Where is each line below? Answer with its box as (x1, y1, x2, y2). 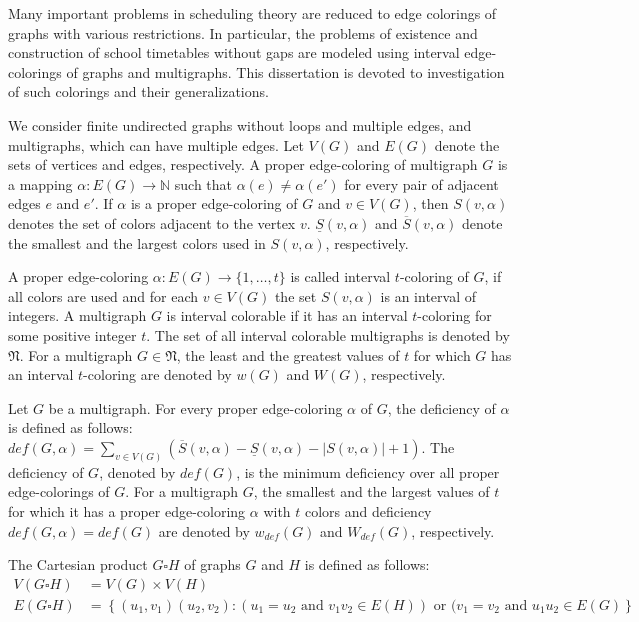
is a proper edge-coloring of (130, 193, 298, 214)
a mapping (8, 173, 73, 194)
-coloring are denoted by (83, 364, 232, 385)
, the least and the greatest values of (176, 344, 400, 365)
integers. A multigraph (8, 305, 147, 326)
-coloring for (417, 305, 492, 326)
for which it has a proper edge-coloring (8, 500, 246, 521)
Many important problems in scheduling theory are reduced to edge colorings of (8, 3, 497, 23)
